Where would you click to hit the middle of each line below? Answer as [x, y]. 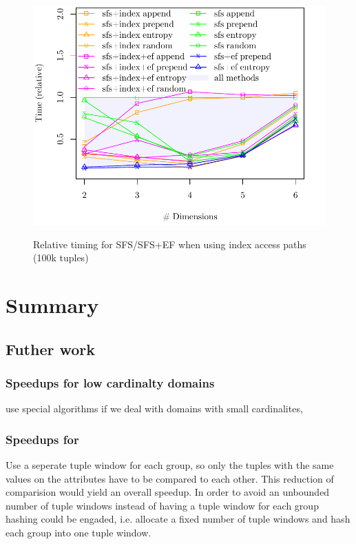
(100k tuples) [61, 258]
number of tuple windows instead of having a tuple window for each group [162, 505]
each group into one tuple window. [78, 533]
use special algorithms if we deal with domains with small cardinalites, [154, 409]
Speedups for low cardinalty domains [110, 382]
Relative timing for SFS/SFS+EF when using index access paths [170, 244]
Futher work [51, 349]
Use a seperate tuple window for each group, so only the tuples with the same [170, 465]
